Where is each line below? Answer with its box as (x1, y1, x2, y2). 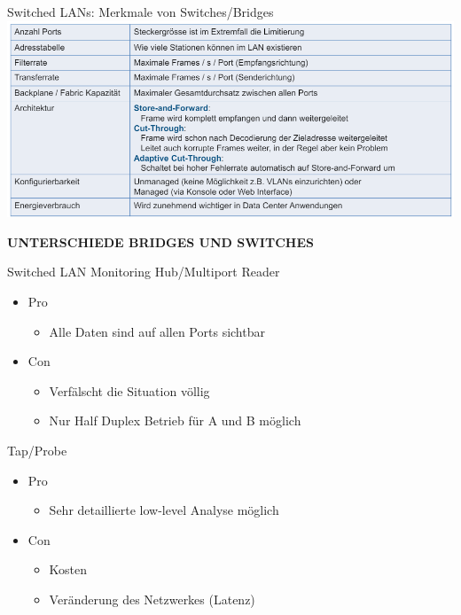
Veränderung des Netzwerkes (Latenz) (49, 589, 255, 608)
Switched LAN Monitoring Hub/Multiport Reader (7, 262, 280, 281)
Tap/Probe (7, 440, 67, 459)
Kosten (49, 560, 88, 579)
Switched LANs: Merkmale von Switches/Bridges (7, 3, 274, 20)
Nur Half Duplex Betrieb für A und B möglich (49, 411, 301, 430)
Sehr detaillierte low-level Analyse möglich (49, 501, 279, 519)
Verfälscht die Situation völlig (49, 381, 210, 400)
